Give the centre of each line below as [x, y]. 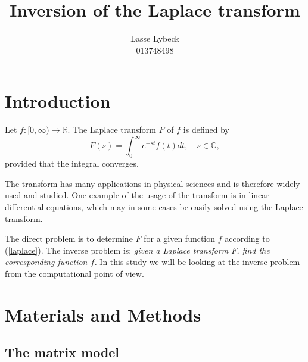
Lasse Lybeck [155, 38]
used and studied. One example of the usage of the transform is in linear [137, 195]
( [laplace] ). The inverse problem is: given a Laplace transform [117, 250]
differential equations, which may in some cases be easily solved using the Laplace [154, 206]
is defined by [206, 129]
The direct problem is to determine [69, 238]
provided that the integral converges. [72, 163]
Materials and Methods [103, 314]
